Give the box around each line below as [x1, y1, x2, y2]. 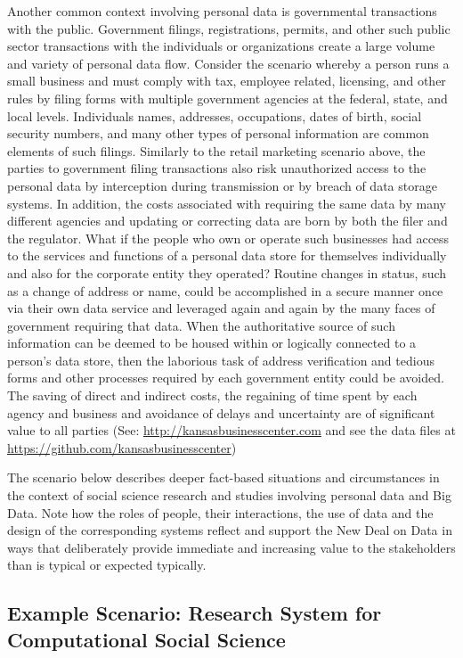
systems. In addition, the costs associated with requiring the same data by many [7, 193, 446, 212]
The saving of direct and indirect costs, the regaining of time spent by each [7, 386, 418, 405]
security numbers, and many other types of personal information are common [7, 124, 429, 143]
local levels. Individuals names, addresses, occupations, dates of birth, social [7, 106, 422, 125]
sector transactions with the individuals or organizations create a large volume [7, 37, 435, 55]
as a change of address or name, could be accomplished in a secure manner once [7, 281, 443, 300]
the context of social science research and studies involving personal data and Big [7, 486, 451, 505]
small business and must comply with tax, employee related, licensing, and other [7, 71, 446, 90]
